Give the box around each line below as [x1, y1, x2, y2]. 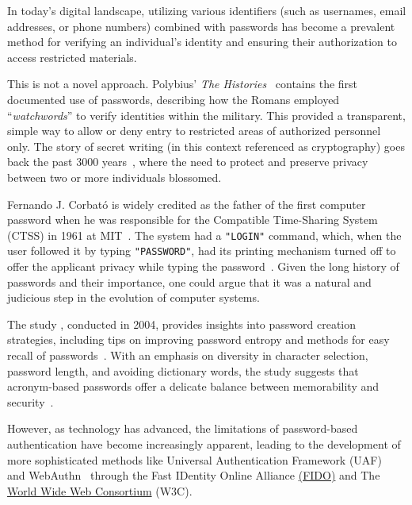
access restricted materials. [7, 48, 137, 65]
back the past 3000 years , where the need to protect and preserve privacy [7, 153, 368, 170]
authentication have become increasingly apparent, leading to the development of [7, 435, 401, 452]
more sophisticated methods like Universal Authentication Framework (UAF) [7, 451, 382, 468]
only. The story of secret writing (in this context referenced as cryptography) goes [7, 137, 405, 154]
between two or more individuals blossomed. [7, 168, 222, 185]
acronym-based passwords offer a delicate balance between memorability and [7, 378, 380, 395]
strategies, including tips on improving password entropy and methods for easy [7, 331, 390, 348]
